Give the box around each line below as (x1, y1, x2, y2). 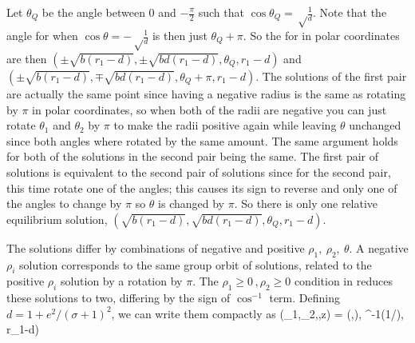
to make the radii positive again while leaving (113, 117, 337, 134)
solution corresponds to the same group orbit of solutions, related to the (19, 256, 372, 273)
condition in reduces (294, 273, 393, 289)
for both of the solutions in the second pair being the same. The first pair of (6, 148, 379, 165)
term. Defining (269, 289, 340, 306)
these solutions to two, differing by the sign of (6, 289, 231, 306)
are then (6, 50, 47, 66)
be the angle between (41, 4, 145, 20)
